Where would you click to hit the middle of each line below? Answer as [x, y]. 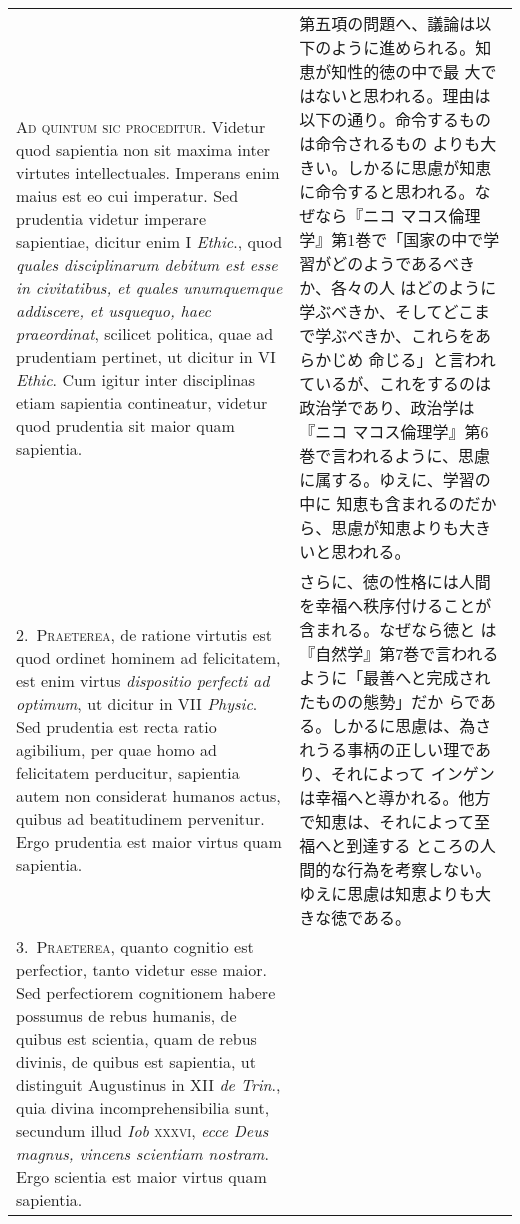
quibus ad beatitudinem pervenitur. [140, 818]
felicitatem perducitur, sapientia [128, 772]
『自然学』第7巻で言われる [399, 653]
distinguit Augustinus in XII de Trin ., [148, 1084]
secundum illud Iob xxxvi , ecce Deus [142, 1130]
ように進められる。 [403, 47]
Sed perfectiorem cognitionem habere [146, 992]
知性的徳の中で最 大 [406, 71]
